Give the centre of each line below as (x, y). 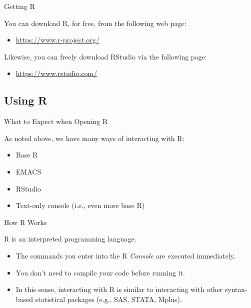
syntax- (236, 289)
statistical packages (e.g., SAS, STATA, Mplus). (108, 299)
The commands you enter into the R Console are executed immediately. (125, 255)
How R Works (25, 222)
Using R (26, 100)
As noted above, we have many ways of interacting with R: (94, 138)
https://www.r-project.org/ (57, 40)
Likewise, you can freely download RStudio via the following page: (105, 56)
